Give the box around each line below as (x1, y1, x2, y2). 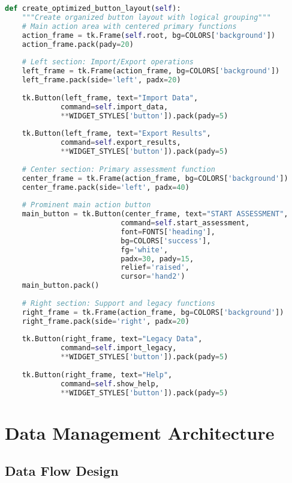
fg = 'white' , (121, 245, 168, 254)
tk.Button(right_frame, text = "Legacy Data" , (22, 335, 203, 344)
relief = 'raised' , (121, 263, 189, 272)
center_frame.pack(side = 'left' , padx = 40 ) (22, 183, 189, 192)
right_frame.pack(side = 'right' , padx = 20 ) (22, 317, 189, 326)
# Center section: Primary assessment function (22, 165, 215, 174)
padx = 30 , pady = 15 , (121, 254, 194, 263)
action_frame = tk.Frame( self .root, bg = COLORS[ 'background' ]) (22, 31, 276, 40)
